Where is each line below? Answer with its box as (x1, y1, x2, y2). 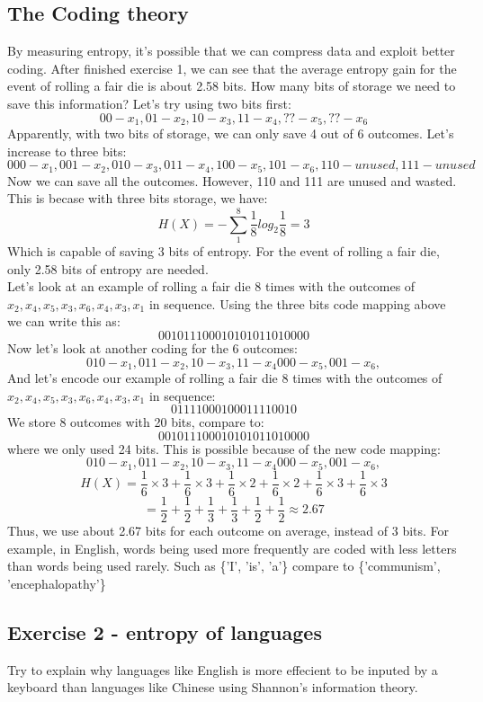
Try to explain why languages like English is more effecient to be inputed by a (7, 660, 438, 679)
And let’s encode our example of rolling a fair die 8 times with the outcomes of (7, 369, 443, 387)
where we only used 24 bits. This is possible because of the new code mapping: (7, 439, 441, 458)
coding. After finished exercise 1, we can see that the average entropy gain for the (7, 58, 457, 77)
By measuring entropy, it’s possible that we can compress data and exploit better (7, 41, 455, 60)
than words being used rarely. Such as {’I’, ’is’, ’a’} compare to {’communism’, (7, 556, 441, 575)
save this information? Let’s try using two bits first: (7, 93, 291, 112)
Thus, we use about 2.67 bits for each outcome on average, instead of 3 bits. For (7, 520, 450, 539)
